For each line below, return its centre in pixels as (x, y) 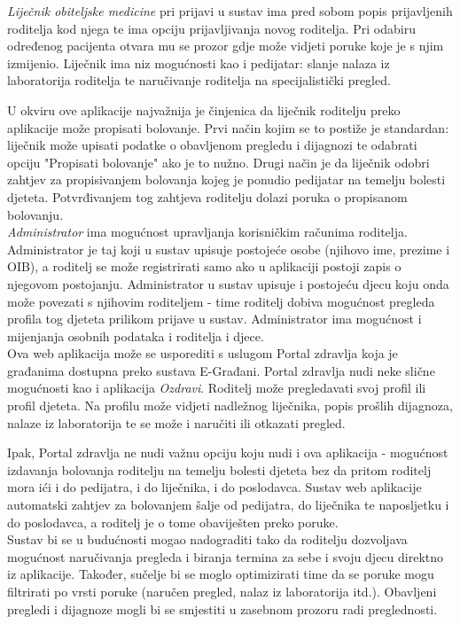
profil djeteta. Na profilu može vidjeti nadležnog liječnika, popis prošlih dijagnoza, (230, 406)
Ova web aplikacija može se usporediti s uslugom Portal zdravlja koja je (203, 353)
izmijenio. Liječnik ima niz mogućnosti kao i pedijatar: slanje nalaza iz (199, 62)
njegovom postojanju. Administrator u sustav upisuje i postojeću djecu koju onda (228, 283)
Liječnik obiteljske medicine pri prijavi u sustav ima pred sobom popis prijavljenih (230, 11)
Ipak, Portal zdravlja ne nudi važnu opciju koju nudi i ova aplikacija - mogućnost (228, 452)
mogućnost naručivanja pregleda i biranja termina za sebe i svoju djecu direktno (226, 556)
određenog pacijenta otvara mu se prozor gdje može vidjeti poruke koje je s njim (226, 46)
